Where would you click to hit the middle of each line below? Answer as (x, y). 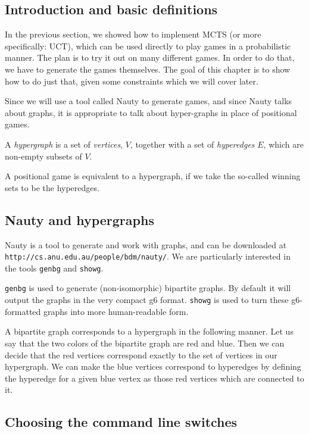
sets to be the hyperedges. (52, 187)
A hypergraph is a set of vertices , (64, 144)
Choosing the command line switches (121, 422)
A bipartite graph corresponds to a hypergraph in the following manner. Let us (149, 331)
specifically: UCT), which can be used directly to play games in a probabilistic (148, 46)
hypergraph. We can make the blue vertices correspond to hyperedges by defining (153, 366)
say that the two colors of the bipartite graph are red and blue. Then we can (145, 343)
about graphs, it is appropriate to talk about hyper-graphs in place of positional (151, 112)
